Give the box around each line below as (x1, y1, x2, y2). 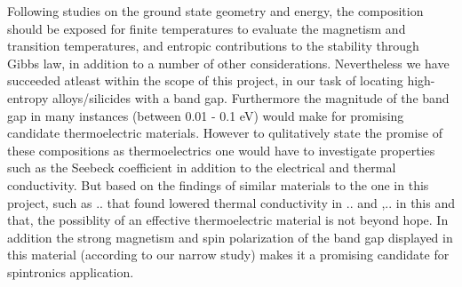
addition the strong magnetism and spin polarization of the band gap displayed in (7, 227, 453, 246)
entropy (7, 88, 49, 107)
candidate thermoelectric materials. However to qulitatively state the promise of (7, 124, 442, 142)
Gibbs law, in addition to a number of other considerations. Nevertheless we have (7, 53, 450, 72)
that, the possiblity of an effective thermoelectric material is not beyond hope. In (7, 211, 449, 229)
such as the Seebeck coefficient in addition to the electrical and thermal (7, 158, 396, 177)
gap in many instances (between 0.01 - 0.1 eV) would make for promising (7, 106, 404, 124)
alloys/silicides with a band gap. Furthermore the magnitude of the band (52, 88, 450, 107)
